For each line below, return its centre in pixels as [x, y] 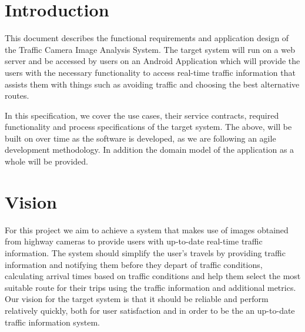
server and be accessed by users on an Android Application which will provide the [152, 61]
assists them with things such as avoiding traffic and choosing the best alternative [152, 84]
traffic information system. [53, 322]
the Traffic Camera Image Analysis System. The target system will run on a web [150, 49]
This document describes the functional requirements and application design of [147, 38]
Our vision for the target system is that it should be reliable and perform [137, 299]
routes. [17, 95]
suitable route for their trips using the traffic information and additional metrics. [150, 287]
